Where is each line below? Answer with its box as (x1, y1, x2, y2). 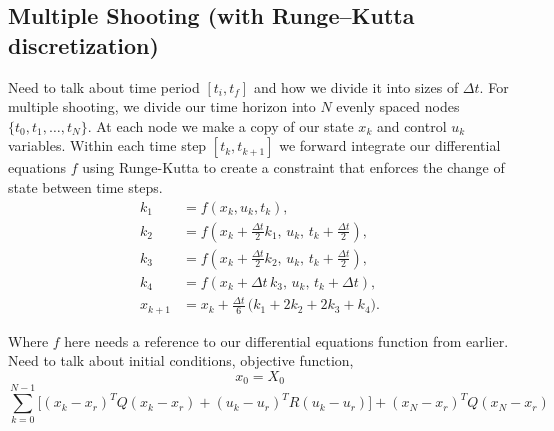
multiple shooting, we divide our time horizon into (8, 96, 316, 117)
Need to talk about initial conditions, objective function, (8, 350, 354, 371)
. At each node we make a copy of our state (87, 115, 354, 136)
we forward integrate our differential (279, 135, 501, 156)
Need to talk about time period (8, 76, 200, 97)
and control (376, 115, 447, 136)
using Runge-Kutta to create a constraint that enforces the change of (82, 157, 505, 178)
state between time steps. (8, 176, 163, 197)
